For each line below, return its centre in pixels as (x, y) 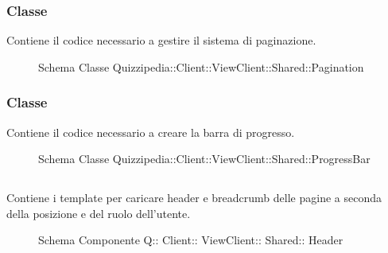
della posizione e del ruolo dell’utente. (99, 213)
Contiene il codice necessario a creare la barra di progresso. (151, 132)
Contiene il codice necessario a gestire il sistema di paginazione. (161, 40)
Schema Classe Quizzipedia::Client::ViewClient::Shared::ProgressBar (204, 159)
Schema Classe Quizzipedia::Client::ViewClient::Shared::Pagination (201, 66)
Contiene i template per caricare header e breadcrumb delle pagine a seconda (194, 198)
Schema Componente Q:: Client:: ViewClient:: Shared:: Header (191, 240)
